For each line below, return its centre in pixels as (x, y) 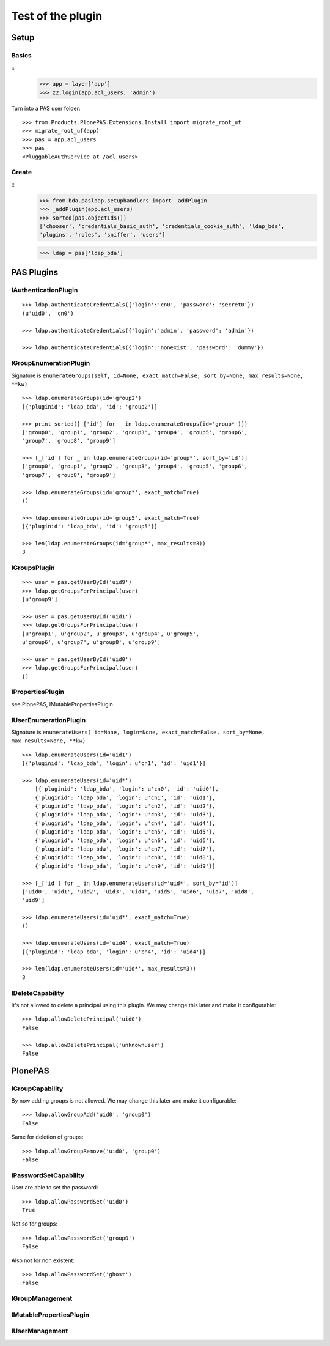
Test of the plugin (57, 16)
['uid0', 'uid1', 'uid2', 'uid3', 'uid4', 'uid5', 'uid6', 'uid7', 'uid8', (138, 892)
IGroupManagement (42, 1298)
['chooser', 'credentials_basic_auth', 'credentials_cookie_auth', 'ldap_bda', (162, 226)
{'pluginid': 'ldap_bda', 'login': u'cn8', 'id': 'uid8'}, (125, 857)
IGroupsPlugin (33, 568)
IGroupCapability (37, 1089)
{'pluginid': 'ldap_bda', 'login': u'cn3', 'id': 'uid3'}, (125, 815)
